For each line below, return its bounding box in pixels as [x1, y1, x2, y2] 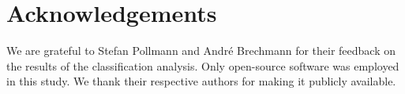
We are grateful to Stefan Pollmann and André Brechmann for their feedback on [6, 42, 396, 59]
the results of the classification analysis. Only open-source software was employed [6, 57, 399, 74]
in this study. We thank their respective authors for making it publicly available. [6, 73, 396, 89]
